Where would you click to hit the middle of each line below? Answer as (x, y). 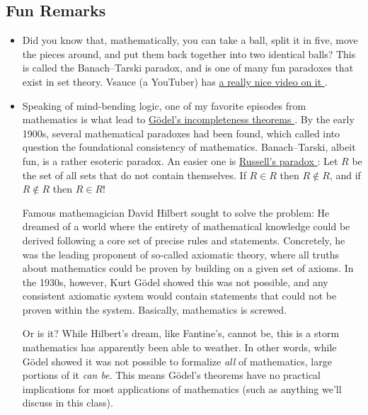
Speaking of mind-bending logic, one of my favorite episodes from (164, 105)
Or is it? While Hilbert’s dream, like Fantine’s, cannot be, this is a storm (181, 333)
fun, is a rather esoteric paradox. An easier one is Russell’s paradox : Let (180, 160)
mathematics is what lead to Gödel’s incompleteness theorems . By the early (188, 119)
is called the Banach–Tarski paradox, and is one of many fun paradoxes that (188, 68)
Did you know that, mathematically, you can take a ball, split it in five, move (190, 40)
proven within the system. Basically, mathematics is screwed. (155, 309)
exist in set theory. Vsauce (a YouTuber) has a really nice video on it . (175, 81)
